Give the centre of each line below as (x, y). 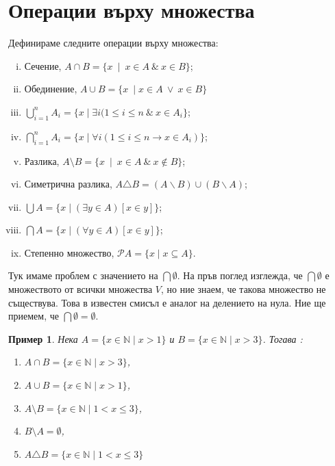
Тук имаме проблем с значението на (83, 275)
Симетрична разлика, (68, 184)
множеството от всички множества (80, 289)
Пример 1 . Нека (43, 338)
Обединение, (51, 89)
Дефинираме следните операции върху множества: (113, 43)
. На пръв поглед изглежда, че (240, 275)
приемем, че (34, 316)
